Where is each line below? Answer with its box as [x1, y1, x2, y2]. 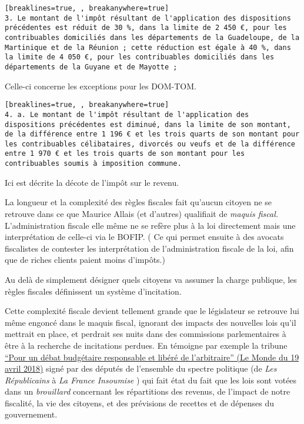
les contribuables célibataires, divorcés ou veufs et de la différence [5, 139, 295, 148]
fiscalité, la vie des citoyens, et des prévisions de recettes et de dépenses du [5, 396, 275, 409]
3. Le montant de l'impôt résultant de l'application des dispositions [5, 14, 291, 22]
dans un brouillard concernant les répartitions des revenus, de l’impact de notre [5, 385, 290, 398]
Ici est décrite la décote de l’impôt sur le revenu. [5, 176, 179, 188]
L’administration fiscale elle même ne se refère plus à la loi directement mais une [5, 219, 296, 231]
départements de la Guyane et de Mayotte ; [5, 62, 178, 71]
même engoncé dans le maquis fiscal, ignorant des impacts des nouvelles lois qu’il [5, 316, 296, 328]
